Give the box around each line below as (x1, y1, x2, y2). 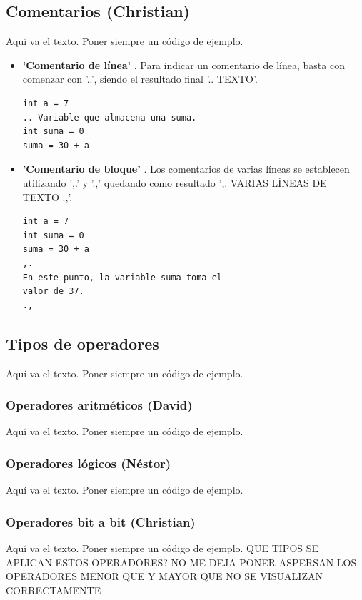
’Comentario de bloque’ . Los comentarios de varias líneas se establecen (22, 161, 350, 176)
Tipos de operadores (6, 332, 159, 354)
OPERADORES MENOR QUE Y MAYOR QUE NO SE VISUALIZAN (6, 569, 323, 584)
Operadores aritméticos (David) (6, 396, 193, 414)
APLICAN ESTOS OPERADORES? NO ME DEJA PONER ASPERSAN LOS (6, 554, 357, 569)
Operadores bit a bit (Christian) (6, 512, 196, 530)
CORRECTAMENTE (6, 582, 101, 597)
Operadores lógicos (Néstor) (6, 454, 171, 472)
